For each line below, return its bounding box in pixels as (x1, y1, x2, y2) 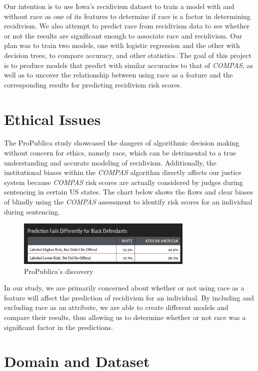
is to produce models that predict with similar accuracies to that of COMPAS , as (4, 59, 253, 70)
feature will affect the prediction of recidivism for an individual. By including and (4, 292, 254, 302)
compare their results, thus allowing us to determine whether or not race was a (4, 311, 246, 322)
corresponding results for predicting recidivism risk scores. (4, 79, 182, 89)
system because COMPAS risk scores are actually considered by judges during (4, 176, 243, 187)
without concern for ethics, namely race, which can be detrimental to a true (4, 147, 236, 158)
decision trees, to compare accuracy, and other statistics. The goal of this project (4, 49, 251, 60)
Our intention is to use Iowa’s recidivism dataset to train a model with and (4, 1, 234, 11)
